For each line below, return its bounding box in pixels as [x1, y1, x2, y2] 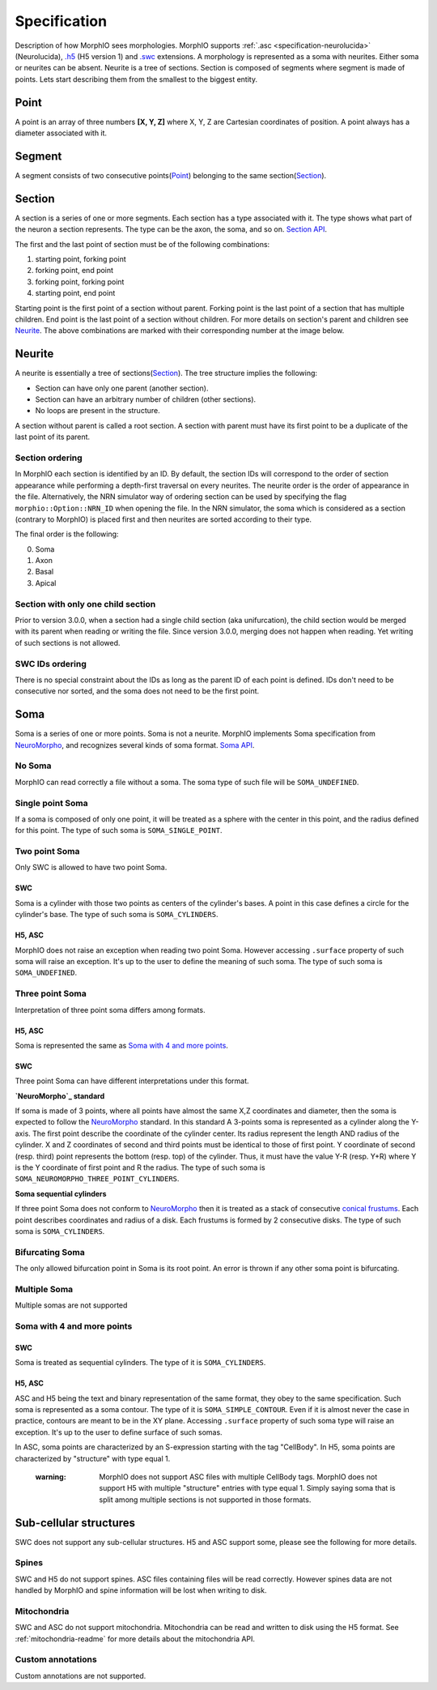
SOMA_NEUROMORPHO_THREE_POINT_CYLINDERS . [15, 1174, 180, 1184]
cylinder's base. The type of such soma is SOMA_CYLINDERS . [15, 910, 218, 920]
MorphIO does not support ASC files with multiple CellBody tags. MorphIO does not [99, 1471, 378, 1482]
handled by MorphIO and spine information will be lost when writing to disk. [15, 1585, 267, 1595]
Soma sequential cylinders [15, 1189, 107, 1198]
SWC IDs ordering [15, 658, 87, 669]
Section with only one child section [15, 598, 156, 609]
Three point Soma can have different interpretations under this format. [15, 1076, 250, 1086]
